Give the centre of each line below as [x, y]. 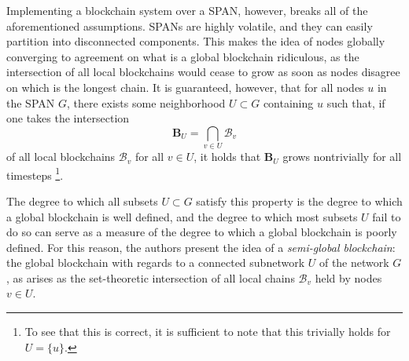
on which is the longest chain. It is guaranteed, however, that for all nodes [185, 87]
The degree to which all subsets [82, 201]
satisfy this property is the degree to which [299, 201]
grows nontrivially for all [342, 157]
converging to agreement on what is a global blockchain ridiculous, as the [183, 56]
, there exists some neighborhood [146, 102]
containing [288, 102]
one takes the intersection [68, 118]
